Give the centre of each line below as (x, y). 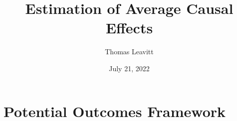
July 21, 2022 (129, 68)
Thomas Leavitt (129, 52)
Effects (129, 28)
